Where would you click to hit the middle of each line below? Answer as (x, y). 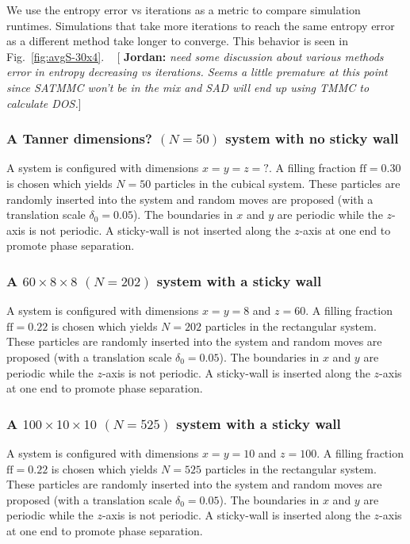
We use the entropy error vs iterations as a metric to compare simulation (184, 10)
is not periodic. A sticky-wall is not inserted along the (160, 230)
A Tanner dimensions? (79, 138)
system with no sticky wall (312, 138)
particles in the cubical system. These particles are (277, 183)
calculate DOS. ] (44, 103)
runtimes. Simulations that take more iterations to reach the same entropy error (201, 25)
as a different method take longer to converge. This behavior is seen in (177, 41)
